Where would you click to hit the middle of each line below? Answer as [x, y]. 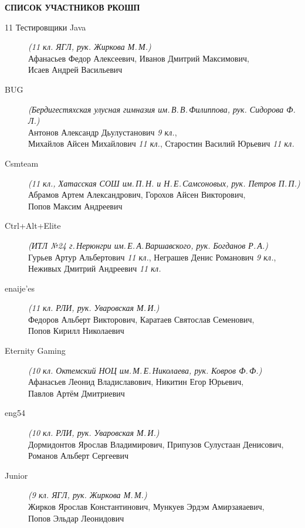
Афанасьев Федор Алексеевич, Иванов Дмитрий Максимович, [139, 58]
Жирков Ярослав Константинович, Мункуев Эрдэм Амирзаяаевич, [146, 506]
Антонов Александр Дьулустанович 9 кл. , [103, 132]
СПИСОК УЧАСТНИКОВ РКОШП [72, 7]
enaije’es [20, 288]
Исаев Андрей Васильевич [75, 70]
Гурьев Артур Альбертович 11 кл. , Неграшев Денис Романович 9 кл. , [152, 257]
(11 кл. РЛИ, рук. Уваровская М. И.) [94, 308]
